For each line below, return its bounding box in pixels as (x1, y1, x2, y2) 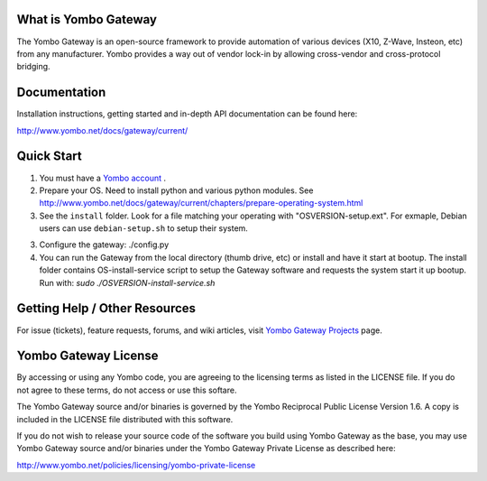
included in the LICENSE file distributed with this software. (16, 413, 234, 424)
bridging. (16, 61, 51, 72)
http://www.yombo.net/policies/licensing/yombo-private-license (16, 459, 256, 470)
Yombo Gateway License (16, 348, 159, 364)
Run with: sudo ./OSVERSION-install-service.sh (39, 277, 216, 288)
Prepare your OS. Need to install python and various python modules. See (39, 185, 314, 196)
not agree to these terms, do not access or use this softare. (16, 384, 237, 395)
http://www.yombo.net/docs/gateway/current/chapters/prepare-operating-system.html (39, 198, 363, 208)
